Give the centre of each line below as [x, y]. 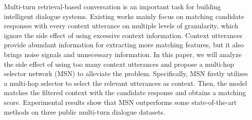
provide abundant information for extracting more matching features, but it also [124, 45]
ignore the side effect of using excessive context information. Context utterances [123, 35]
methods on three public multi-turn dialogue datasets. [85, 111]
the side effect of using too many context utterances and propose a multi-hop [119, 64]
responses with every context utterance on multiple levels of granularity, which [121, 26]
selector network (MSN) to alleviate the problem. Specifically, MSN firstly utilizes [126, 73]
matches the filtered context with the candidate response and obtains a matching [125, 92]
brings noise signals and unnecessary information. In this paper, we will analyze [123, 54]
